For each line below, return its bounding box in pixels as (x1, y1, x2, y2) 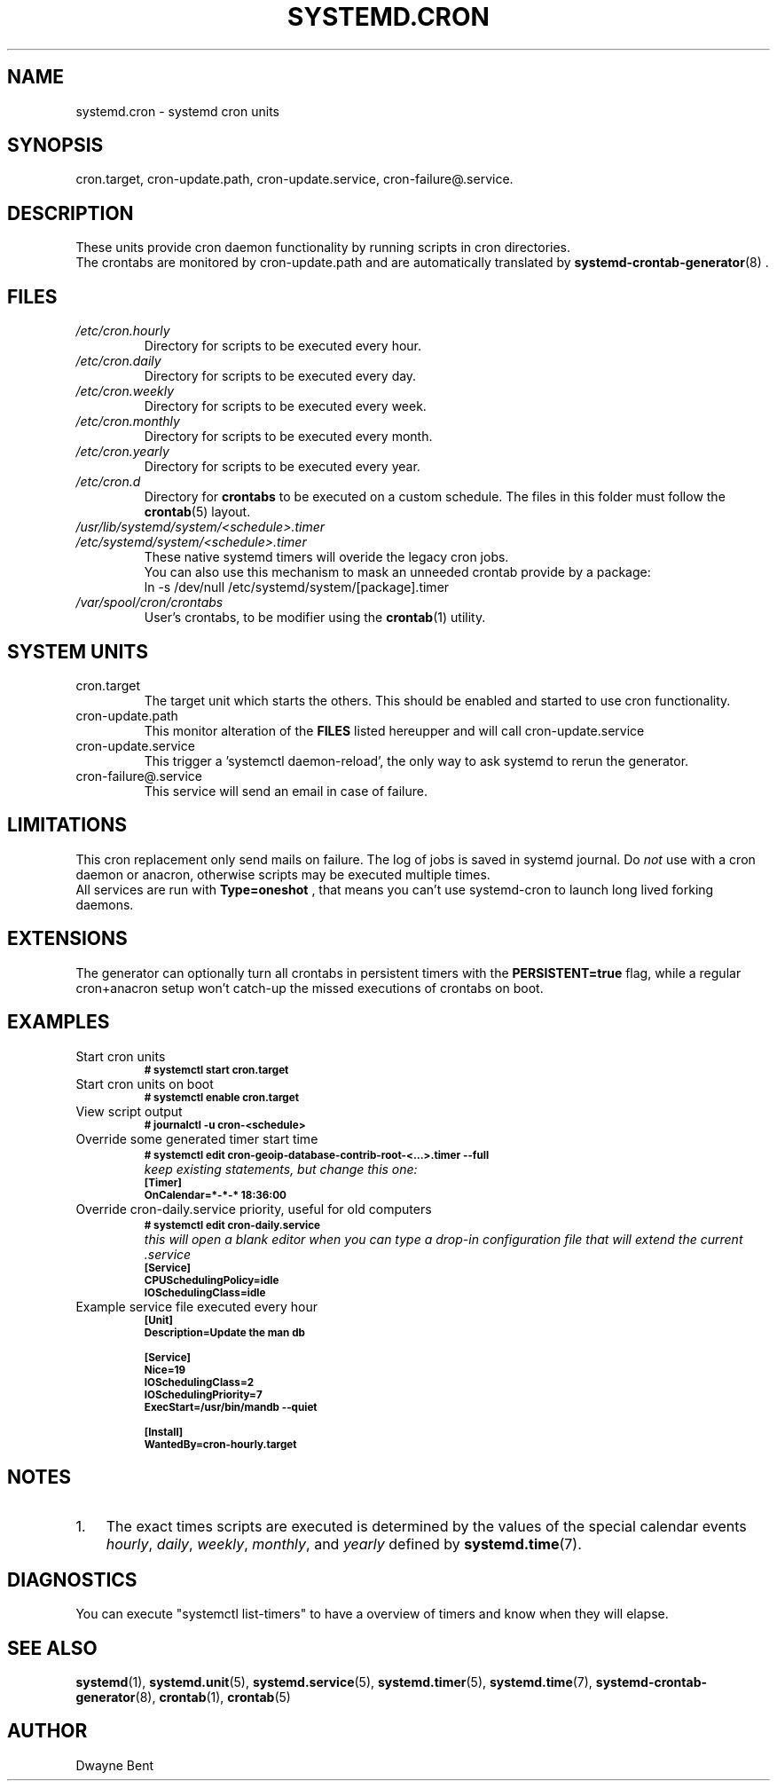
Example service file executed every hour (75, 1298, 318, 1314)
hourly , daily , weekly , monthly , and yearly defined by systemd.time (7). (106, 1535, 582, 1554)
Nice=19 (144, 1363, 186, 1376)
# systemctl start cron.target (144, 1063, 289, 1076)
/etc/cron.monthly (75, 414, 180, 429)
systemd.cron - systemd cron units (75, 103, 279, 119)
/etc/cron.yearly (75, 444, 169, 460)
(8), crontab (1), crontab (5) (135, 1690, 291, 1705)
